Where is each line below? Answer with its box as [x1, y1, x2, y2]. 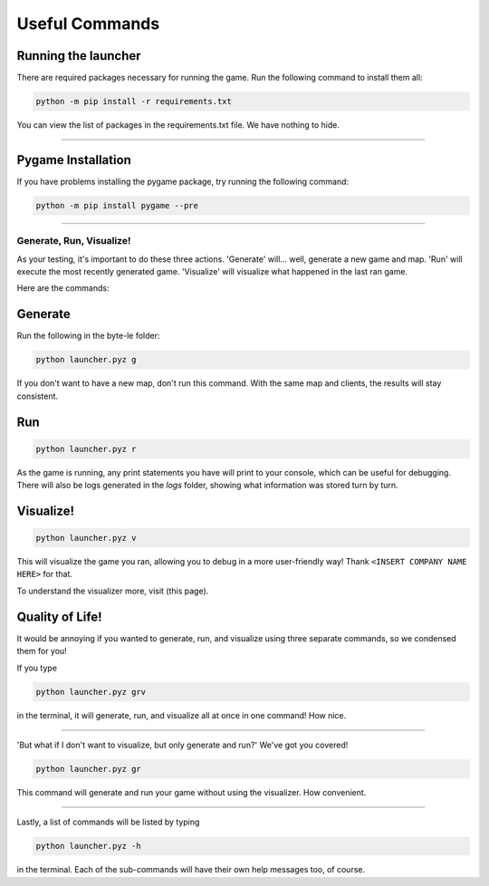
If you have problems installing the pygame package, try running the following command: [16, 176, 349, 187]
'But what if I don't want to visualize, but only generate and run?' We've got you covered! [16, 739, 349, 750]
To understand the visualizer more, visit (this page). [16, 585, 209, 596]
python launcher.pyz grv [35, 687, 147, 697]
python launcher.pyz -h [35, 841, 142, 852]
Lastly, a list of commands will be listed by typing [16, 816, 200, 828]
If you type [16, 662, 58, 673]
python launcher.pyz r [35, 444, 137, 454]
